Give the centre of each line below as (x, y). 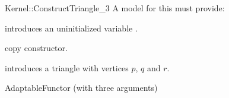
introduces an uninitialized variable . (71, 28)
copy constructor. (36, 48)
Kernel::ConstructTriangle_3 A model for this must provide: (115, 8)
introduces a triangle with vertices (67, 67)
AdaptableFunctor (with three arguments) (81, 88)
